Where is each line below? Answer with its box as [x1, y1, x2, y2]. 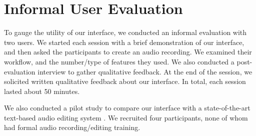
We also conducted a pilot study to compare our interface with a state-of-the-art [4, 102, 250, 113]
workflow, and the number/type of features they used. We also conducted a [4, 56, 234, 66]
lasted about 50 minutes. [4, 85, 80, 96]
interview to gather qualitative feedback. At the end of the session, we [37, 66, 252, 76]
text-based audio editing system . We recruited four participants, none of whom [4, 112, 248, 122]
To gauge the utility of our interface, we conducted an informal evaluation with [4, 27, 247, 37]
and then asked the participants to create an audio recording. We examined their [4, 46, 252, 57]
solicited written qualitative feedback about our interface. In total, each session [4, 76, 246, 86]
